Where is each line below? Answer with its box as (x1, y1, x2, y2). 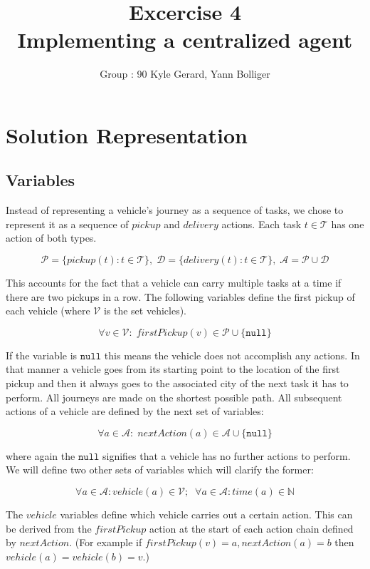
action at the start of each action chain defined (149, 521, 354, 535)
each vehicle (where (6, 303, 90, 318)
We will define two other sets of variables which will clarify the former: (6, 462, 314, 477)
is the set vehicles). (103, 303, 186, 318)
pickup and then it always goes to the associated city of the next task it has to (6, 376, 349, 391)
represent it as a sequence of (6, 216, 129, 231)
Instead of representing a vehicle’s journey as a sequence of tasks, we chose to (6, 203, 344, 217)
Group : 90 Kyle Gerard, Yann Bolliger (100, 66, 270, 81)
